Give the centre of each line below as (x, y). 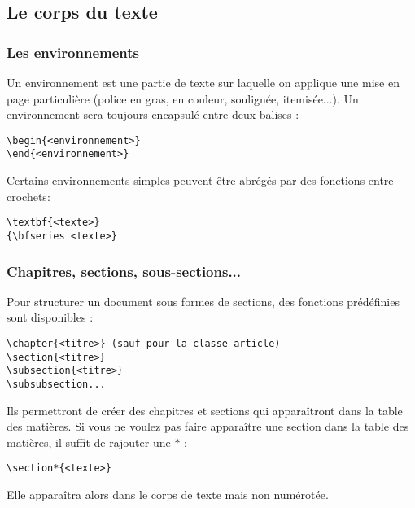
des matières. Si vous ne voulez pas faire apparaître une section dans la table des (208, 426)
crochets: (28, 196)
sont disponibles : (50, 317)
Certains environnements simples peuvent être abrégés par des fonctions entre (200, 180)
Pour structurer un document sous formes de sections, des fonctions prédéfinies (203, 301)
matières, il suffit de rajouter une (89, 442)
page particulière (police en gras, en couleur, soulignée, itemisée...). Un (183, 98)
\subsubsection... (56, 384)
